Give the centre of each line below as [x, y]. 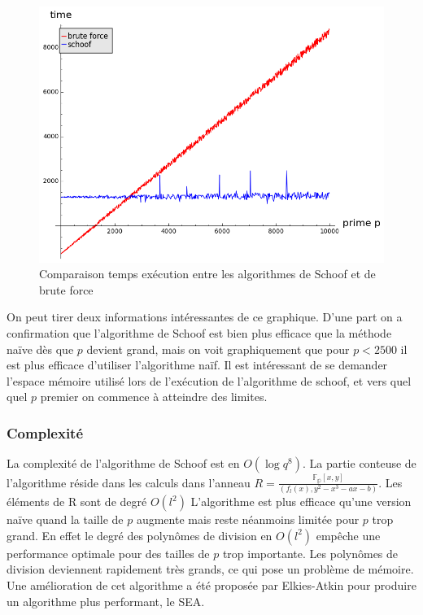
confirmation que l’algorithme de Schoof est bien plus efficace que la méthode [199, 332]
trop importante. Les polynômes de [310, 553]
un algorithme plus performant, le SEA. [106, 601]
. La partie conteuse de [359, 463]
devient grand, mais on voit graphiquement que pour [218, 349]
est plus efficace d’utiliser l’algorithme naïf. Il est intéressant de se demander [197, 365]
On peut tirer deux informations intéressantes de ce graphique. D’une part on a [205, 317]
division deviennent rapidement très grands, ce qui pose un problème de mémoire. [210, 569]
